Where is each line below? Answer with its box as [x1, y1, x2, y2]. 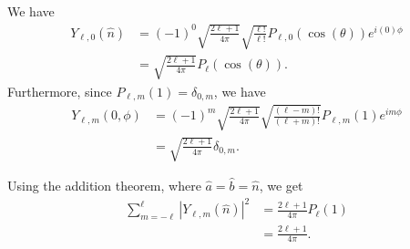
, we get [259, 176, 303, 195]
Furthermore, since [7, 81, 112, 100]
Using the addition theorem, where [7, 176, 201, 195]
